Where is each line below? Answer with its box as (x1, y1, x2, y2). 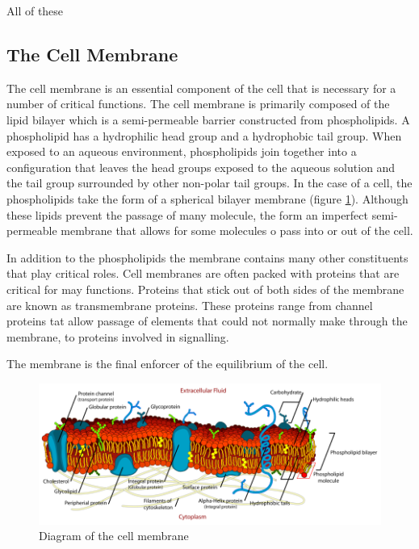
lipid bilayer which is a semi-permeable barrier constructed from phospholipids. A (6, 111, 410, 128)
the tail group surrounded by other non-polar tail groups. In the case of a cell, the (6, 174, 413, 191)
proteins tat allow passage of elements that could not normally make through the (6, 312, 408, 329)
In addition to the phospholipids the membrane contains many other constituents (6, 249, 409, 266)
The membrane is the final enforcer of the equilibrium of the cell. (6, 355, 329, 372)
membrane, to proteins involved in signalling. (6, 328, 229, 345)
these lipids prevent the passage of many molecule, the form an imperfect (6, 206, 368, 223)
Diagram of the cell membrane (39, 527, 189, 544)
